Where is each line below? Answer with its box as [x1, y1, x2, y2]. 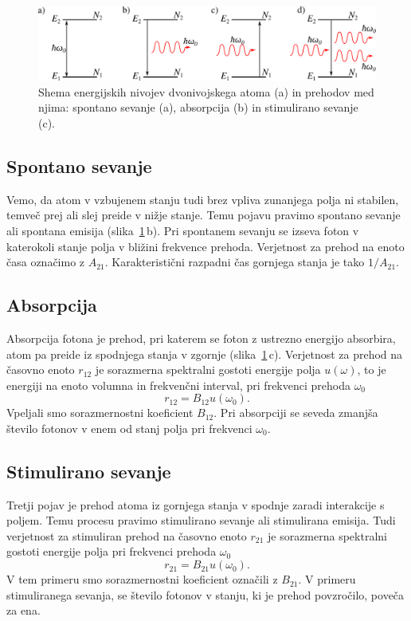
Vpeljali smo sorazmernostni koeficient [6, 404, 194, 421]
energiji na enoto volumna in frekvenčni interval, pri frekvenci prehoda [6, 376, 350, 393]
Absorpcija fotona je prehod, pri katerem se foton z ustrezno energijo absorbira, [6, 329, 396, 346]
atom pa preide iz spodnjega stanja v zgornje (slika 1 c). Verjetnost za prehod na [6, 345, 403, 362]
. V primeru [298, 571, 356, 588]
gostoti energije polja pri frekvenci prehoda [6, 543, 217, 560]
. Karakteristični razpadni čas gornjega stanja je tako [104, 254, 365, 270]
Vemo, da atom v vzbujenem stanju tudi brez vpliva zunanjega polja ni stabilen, [6, 191, 399, 207]
